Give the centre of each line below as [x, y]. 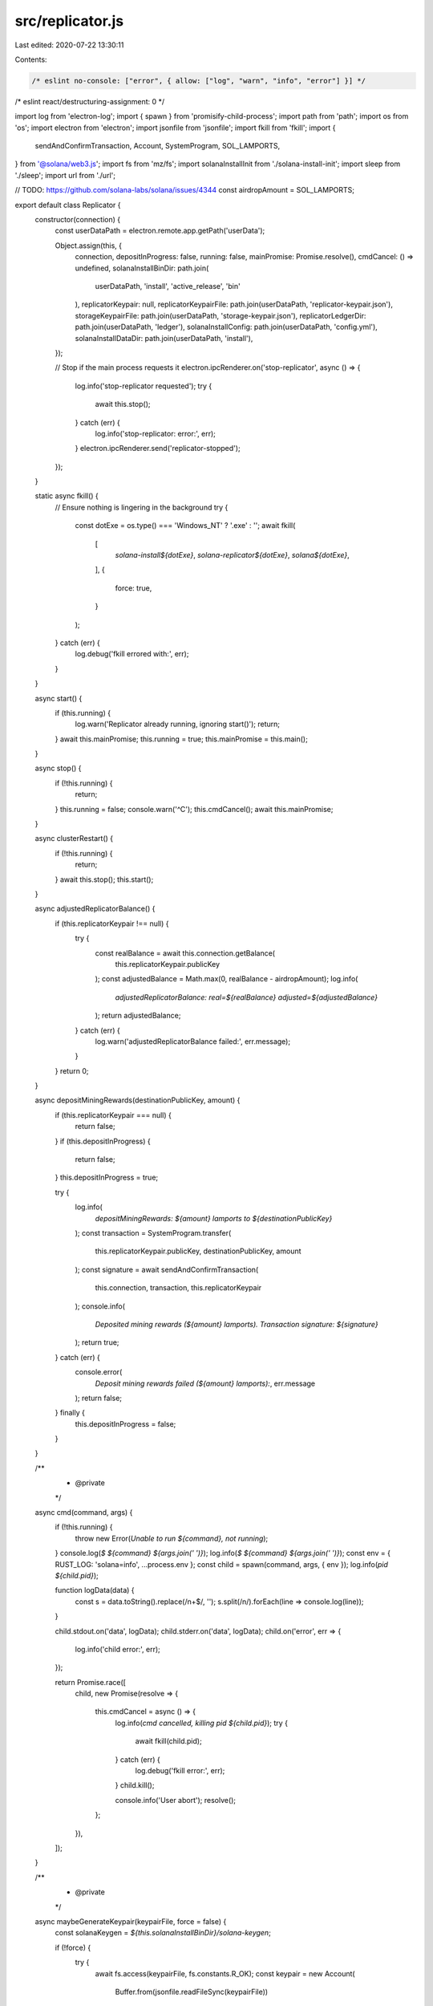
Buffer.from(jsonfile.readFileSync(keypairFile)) [192, 1992]
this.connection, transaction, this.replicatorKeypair [178, 1288]
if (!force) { [73, 1947]
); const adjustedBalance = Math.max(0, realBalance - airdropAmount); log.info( [227, 979]
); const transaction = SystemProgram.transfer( [153, 1232]
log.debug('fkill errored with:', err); [132, 654]
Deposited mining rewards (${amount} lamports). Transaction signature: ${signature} [237, 1324]
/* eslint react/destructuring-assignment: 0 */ [90, 101]
